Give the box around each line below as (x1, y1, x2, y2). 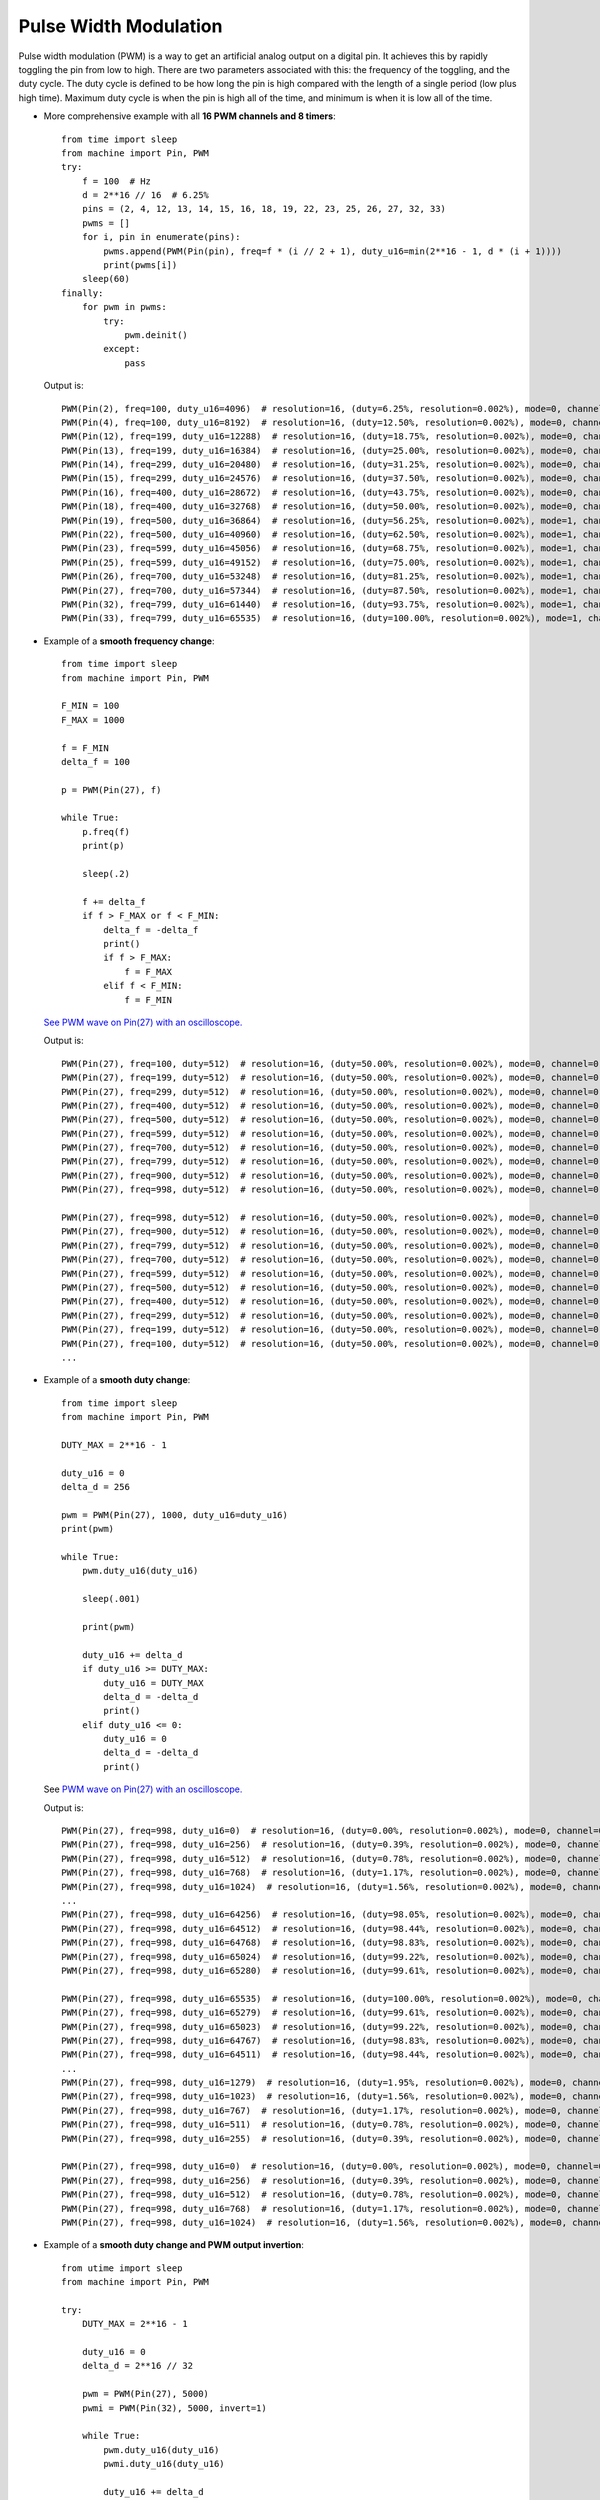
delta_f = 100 (61, 756, 130, 767)
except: (103, 343, 141, 355)
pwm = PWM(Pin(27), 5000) (81, 2388, 210, 2400)
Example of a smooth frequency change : (43, 635, 215, 647)
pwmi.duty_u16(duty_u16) (103, 2458, 225, 2470)
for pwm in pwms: (81, 301, 167, 313)
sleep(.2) (81, 868, 130, 880)
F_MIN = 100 (61, 700, 120, 712)
